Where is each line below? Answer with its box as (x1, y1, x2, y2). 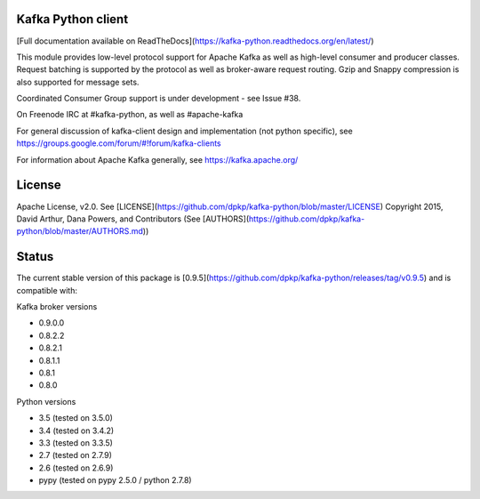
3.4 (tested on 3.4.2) (38, 425, 115, 436)
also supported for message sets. (16, 76, 140, 87)
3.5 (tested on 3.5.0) (38, 413, 113, 423)
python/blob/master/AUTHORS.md (16, 226, 144, 237)
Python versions (16, 396, 76, 406)
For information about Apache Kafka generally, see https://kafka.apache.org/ (16, 154, 299, 165)
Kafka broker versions (16, 302, 98, 312)
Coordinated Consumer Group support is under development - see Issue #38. (16, 93, 301, 104)
